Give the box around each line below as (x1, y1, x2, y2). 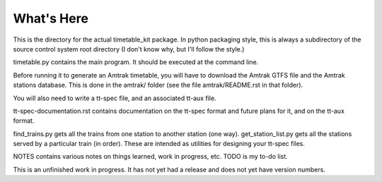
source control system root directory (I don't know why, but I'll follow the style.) (13, 44, 245, 53)
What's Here (13, 11, 88, 26)
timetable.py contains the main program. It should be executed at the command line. (13, 58, 259, 66)
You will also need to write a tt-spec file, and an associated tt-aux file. (13, 94, 216, 102)
